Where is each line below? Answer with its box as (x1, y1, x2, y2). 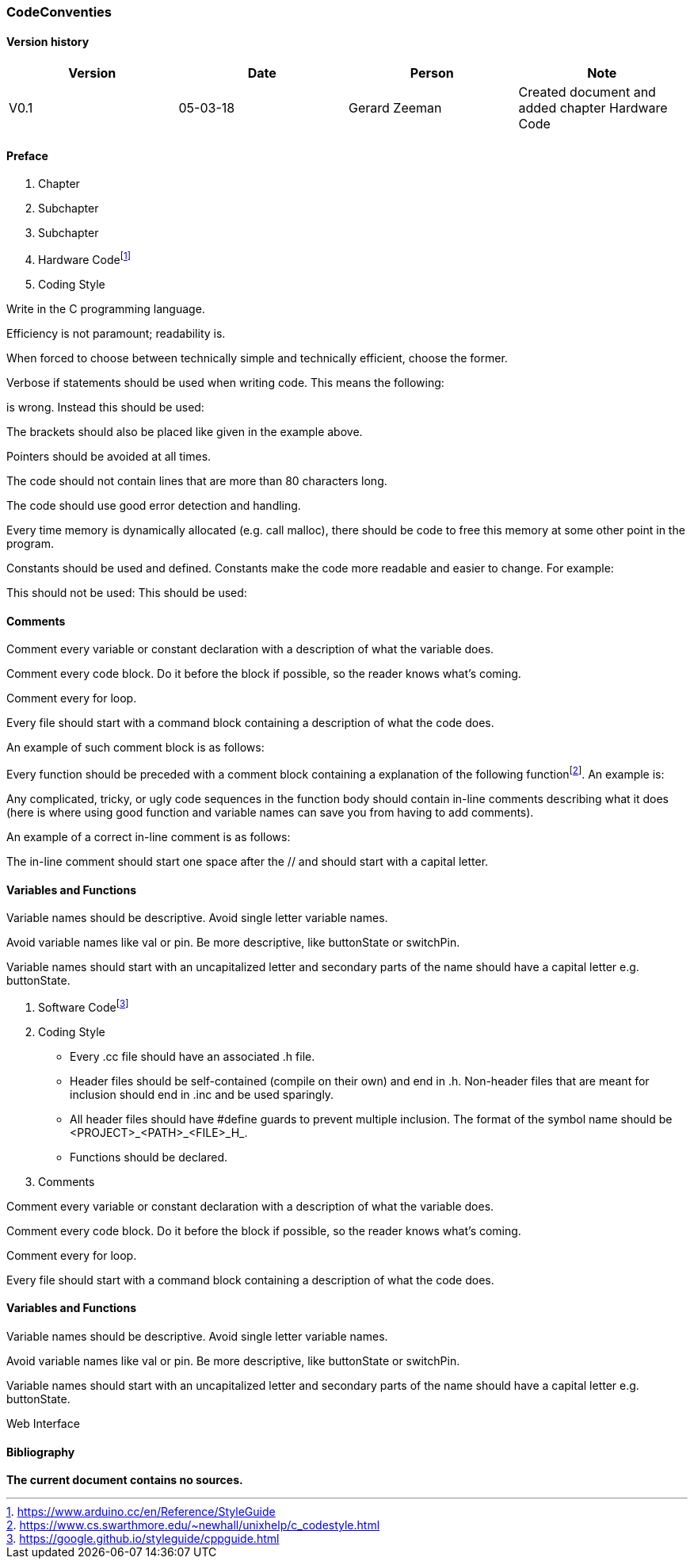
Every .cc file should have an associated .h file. (70, 1049, 315, 1063)
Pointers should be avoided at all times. (6, 450, 212, 464)
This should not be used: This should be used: (6, 586, 247, 600)
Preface (6, 148, 48, 163)
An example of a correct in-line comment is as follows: (6, 829, 291, 844)
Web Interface (6, 1417, 80, 1431)
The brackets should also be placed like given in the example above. (6, 425, 363, 439)
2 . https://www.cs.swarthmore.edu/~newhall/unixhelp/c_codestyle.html (6, 1518, 380, 1532)
